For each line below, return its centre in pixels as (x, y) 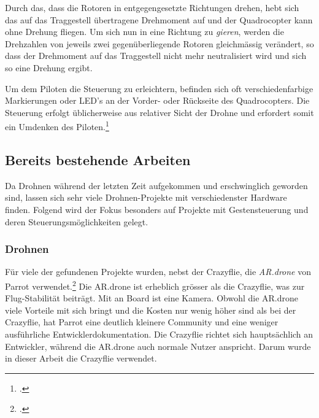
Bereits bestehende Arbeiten (98, 159)
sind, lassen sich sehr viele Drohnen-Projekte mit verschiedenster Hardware (146, 197)
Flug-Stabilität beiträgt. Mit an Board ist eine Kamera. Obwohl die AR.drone (152, 298)
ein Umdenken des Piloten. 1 (57, 126)
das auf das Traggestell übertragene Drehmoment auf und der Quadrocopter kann (159, 19)
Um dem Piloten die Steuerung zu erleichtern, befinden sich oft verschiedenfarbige (159, 88)
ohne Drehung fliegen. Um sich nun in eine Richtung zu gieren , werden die (144, 32)
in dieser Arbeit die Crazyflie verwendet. (81, 358)
